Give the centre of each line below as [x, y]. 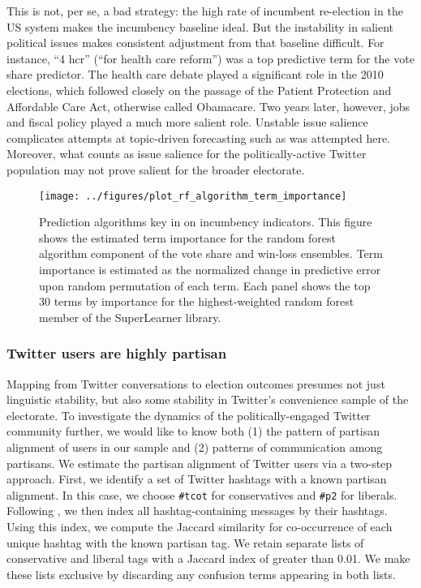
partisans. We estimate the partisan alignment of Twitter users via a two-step [200, 463]
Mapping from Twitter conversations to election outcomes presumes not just [196, 383]
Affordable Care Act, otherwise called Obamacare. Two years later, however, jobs [208, 106]
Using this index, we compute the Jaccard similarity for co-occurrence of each [200, 526]
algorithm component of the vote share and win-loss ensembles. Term [211, 253]
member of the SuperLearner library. [130, 317]
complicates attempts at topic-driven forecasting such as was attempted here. [199, 137]
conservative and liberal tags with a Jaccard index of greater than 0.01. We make [208, 558]
